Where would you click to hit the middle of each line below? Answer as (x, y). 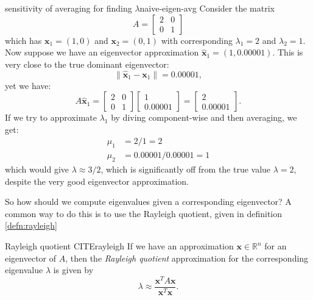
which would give (37, 169)
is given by (73, 270)
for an (276, 246)
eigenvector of (31, 258)
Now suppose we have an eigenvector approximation (102, 52)
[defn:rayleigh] (31, 225)
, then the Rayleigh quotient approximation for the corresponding (187, 258)
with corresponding (197, 40)
